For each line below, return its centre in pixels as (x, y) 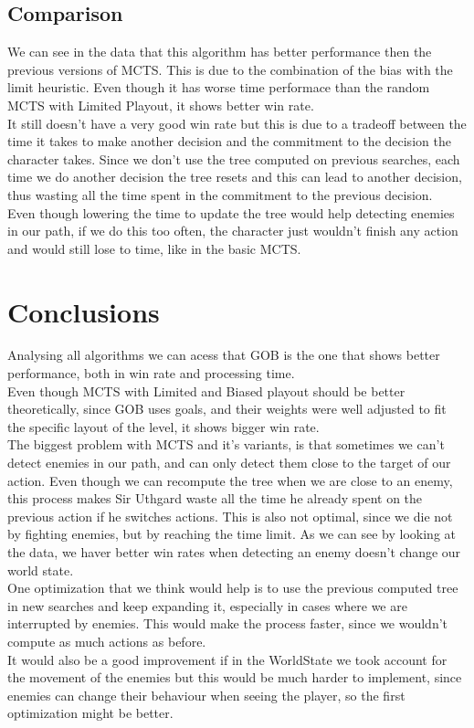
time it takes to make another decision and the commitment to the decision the (229, 141)
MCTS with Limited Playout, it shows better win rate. (161, 105)
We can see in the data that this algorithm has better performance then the (220, 52)
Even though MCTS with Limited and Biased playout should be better (206, 390)
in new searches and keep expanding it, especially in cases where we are (207, 605)
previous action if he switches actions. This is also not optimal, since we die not (230, 516)
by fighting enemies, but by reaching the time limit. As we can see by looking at (232, 534)
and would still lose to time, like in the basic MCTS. (154, 248)
